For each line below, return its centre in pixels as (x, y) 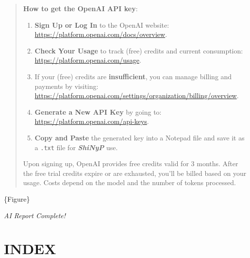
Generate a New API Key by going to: (98, 112)
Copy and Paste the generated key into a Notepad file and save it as (140, 137)
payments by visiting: (67, 86)
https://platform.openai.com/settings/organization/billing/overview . (137, 95)
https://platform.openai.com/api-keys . (92, 121)
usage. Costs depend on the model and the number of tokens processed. (129, 182)
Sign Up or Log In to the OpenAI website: (102, 25)
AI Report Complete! (35, 215)
